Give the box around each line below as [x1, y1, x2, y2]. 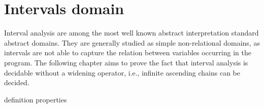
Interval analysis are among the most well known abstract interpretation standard [4, 27, 259, 38]
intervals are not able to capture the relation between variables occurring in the [4, 47, 251, 58]
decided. [4, 77, 29, 88]
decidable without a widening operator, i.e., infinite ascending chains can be [4, 67, 240, 78]
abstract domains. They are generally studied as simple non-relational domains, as [4, 37, 260, 48]
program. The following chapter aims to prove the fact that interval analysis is [4, 57, 248, 67]
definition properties [4, 94, 67, 104]
